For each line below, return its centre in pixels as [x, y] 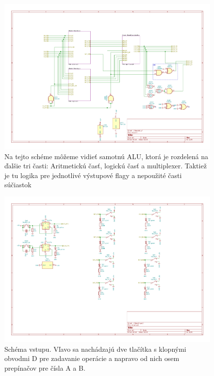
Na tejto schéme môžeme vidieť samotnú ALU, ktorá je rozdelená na [106, 156]
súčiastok [18, 185]
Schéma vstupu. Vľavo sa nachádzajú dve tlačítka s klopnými [95, 349]
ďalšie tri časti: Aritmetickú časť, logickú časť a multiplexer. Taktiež [106, 166]
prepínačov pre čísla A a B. [45, 368]
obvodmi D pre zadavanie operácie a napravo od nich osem [92, 358]
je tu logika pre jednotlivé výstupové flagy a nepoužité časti [93, 175]
